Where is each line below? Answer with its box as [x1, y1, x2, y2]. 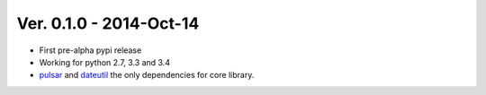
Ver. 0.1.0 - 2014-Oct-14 [16, 13, 200, 33]
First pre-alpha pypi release [39, 45, 142, 56]
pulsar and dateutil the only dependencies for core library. [39, 70, 255, 81]
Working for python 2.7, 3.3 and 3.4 [39, 56, 171, 67]
